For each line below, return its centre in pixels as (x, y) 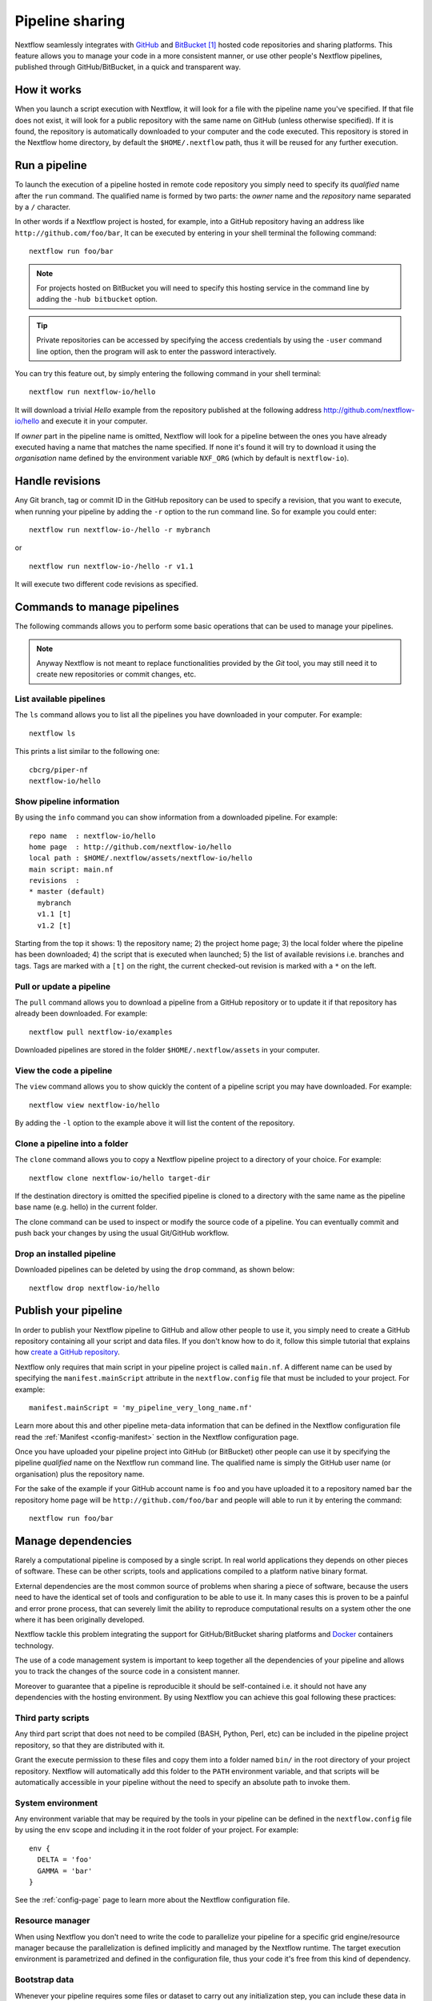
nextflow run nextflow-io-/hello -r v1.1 (111, 566)
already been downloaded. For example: (81, 1013)
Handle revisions (58, 481)
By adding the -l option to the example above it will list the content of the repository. (155, 1123)
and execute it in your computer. (94, 421)
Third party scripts (52, 1718)
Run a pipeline (51, 165)
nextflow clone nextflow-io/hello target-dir (120, 1178)
